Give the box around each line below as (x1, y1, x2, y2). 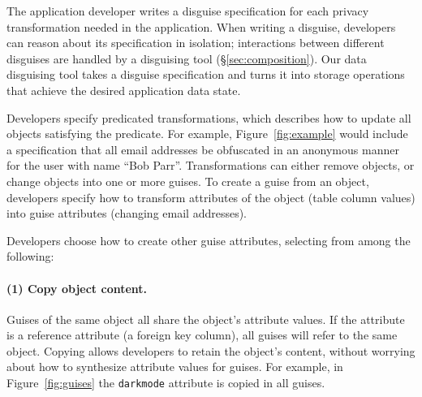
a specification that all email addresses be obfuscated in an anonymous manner (6, 140, 399, 158)
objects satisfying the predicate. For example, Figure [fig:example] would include (6, 125, 408, 142)
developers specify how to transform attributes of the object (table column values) (6, 188, 416, 205)
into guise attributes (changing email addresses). (6, 205, 248, 222)
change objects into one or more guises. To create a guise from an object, (6, 172, 369, 189)
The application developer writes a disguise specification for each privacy (6, 2, 369, 19)
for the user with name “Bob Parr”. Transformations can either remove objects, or (6, 157, 415, 174)
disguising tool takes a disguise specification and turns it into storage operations (6, 66, 405, 83)
